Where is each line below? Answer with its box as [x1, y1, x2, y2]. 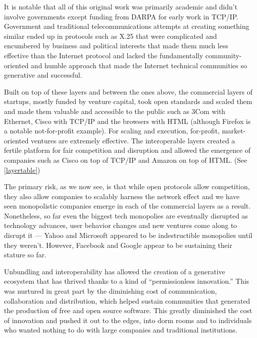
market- [222, 125, 246, 136]
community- [205, 50, 242, 60]
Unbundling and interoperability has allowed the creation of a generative [4, 266, 225, 276]
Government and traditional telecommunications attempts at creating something [4, 21, 250, 31]
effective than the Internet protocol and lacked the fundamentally [4, 50, 203, 60]
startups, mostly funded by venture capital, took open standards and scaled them [4, 96, 253, 107]
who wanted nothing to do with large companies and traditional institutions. [4, 325, 238, 335]
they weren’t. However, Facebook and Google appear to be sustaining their [4, 239, 233, 250]
